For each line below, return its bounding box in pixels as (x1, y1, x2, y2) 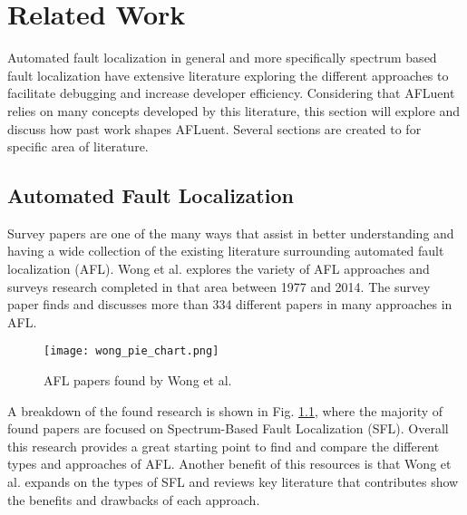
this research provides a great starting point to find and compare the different (7, 436, 440, 455)
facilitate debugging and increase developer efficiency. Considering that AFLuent (7, 83, 455, 102)
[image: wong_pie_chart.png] (44, 345, 219, 358)
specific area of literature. (7, 137, 149, 156)
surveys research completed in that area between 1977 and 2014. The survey (7, 277, 431, 296)
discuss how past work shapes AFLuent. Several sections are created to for (7, 119, 422, 138)
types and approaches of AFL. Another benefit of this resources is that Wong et (7, 454, 452, 473)
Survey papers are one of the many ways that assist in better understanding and (7, 223, 454, 242)
